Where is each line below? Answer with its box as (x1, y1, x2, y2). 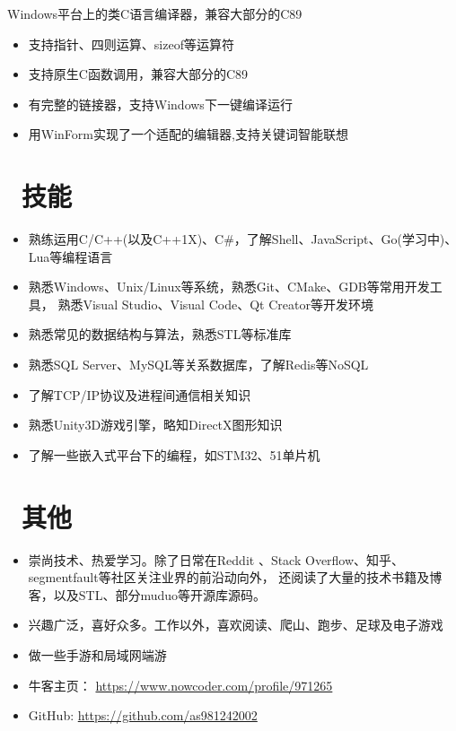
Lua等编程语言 (28, 247, 113, 265)
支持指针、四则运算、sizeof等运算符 (28, 34, 234, 53)
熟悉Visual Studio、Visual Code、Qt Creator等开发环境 (57, 294, 373, 313)
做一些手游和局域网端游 (28, 645, 167, 664)
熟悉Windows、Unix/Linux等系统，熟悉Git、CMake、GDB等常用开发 (28, 277, 430, 296)
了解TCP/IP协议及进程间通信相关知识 (28, 385, 251, 404)
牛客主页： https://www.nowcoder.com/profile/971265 (28, 675, 333, 694)
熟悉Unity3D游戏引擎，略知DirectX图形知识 (28, 415, 283, 434)
